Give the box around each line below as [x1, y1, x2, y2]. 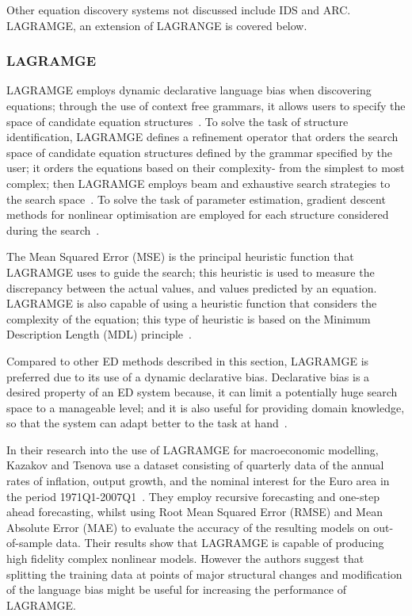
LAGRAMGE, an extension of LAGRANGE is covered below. [6, 17, 307, 33]
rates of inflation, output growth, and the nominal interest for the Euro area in [6, 473, 390, 489]
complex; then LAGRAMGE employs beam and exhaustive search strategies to [6, 174, 391, 191]
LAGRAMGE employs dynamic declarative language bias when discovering [6, 82, 372, 98]
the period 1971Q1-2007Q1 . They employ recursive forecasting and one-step [6, 488, 380, 504]
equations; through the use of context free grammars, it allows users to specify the [6, 98, 406, 113]
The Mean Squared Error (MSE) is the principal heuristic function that [6, 248, 354, 265]
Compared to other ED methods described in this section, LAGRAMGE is [6, 352, 369, 369]
